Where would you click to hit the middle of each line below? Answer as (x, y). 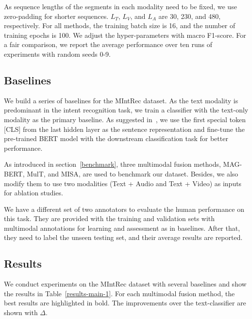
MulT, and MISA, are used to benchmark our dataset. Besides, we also (133, 173)
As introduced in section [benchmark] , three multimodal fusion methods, (112, 164)
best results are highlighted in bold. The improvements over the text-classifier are (125, 303)
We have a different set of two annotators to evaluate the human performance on (124, 209)
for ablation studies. (34, 193)
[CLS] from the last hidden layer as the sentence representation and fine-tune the (125, 129)
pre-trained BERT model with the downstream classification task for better (116, 138)
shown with (21, 312)
